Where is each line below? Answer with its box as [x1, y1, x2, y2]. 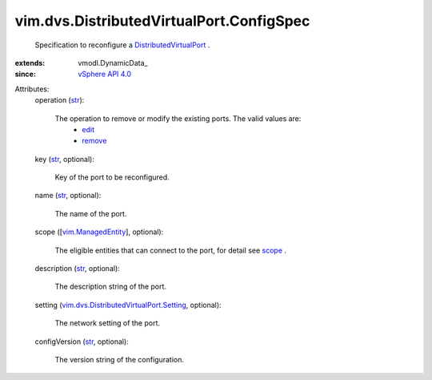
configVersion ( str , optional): [34, 337, 130, 346]
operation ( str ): [34, 95, 85, 105]
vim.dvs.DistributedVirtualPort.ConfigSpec [14, 12, 310, 30]
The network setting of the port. [54, 318, 160, 328]
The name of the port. [54, 208, 127, 218]
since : [14, 69, 36, 79]
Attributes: [14, 84, 50, 94]
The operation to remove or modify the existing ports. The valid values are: [54, 113, 302, 123]
